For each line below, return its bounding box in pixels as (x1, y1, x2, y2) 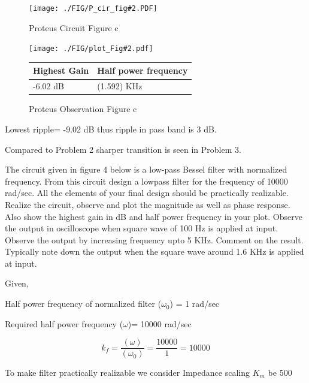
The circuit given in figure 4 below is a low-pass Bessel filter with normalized (5, 163, 287, 176)
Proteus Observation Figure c (29, 102, 137, 115)
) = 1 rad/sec (169, 297, 220, 310)
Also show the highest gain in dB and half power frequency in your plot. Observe (5, 210, 302, 222)
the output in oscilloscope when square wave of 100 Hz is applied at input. (5, 222, 278, 234)
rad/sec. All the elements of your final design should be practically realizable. (5, 186, 289, 199)
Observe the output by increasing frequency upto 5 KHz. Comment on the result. (5, 233, 304, 246)
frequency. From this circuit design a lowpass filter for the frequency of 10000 (5, 174, 288, 187)
